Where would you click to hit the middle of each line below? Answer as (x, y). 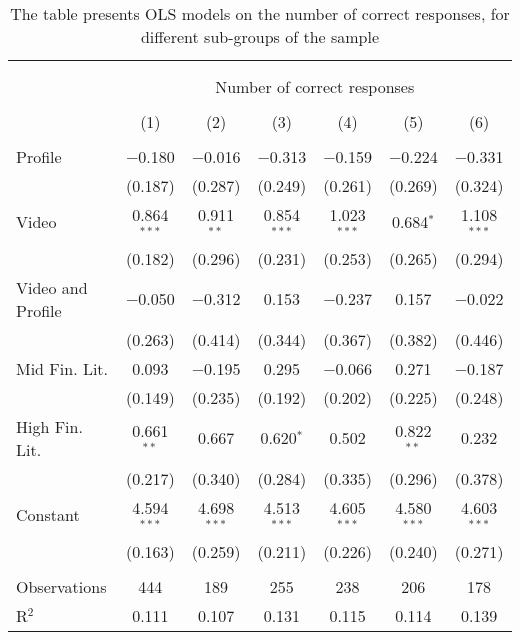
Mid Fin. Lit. (62, 368)
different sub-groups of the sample (260, 36)
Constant (48, 515)
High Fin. (49, 426)
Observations (61, 586)
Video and (52, 287)
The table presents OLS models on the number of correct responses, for (260, 13)
